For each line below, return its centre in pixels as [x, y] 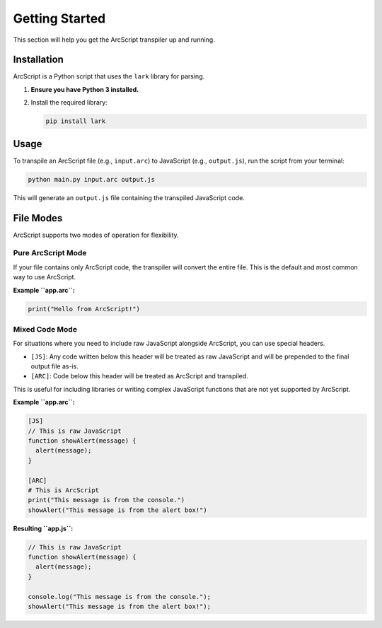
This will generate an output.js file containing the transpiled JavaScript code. [129, 197]
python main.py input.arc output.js [92, 179]
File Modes [38, 218]
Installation [38, 60]
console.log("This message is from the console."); [120, 597]
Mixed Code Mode [45, 329]
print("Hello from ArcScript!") [84, 309]
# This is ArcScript [63, 490]
